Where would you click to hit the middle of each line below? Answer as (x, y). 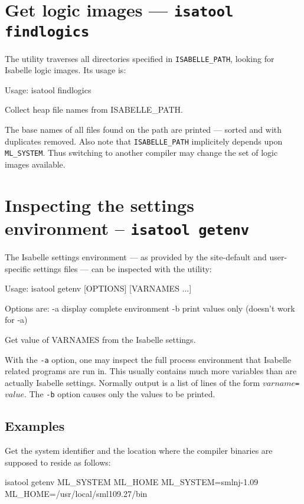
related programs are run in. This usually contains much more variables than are (151, 371)
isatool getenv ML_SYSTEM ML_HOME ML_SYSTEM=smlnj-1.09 (132, 482)
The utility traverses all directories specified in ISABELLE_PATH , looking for (140, 58)
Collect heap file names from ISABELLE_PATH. (94, 109)
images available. (35, 164)
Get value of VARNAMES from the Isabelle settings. (100, 339)
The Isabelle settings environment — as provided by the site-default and (136, 256)
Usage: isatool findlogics (48, 89)
